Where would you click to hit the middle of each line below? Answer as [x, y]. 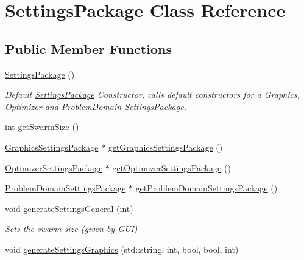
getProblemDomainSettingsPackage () [207, 188]
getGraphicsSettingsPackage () [165, 147]
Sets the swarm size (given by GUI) [71, 229]
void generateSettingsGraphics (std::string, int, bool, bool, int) [122, 249]
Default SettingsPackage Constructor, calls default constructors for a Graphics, [152, 94]
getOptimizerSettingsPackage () [171, 167]
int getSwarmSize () [42, 127]
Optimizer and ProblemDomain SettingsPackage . [96, 106]
